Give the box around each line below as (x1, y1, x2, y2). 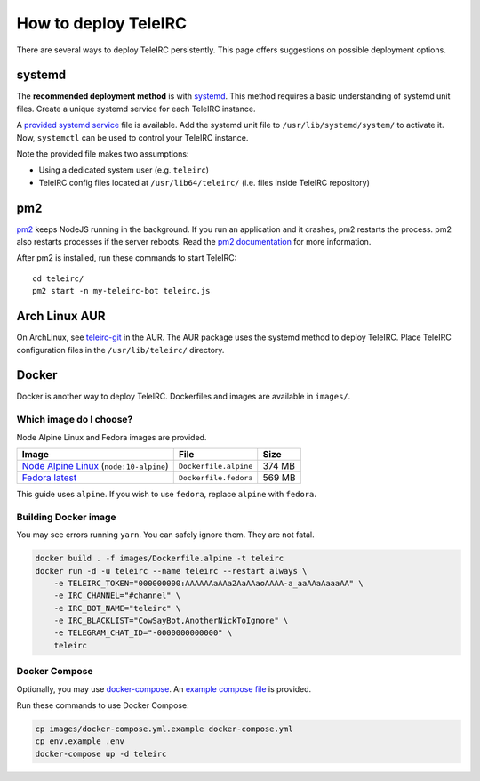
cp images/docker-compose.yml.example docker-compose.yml (35, 723, 293, 734)
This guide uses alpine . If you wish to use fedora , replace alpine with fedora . (16, 489, 317, 499)
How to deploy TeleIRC (16, 13, 188, 33)
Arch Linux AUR (16, 309, 106, 324)
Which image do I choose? (16, 414, 133, 426)
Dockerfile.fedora (178, 472, 253, 482)
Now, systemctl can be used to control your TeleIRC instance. (16, 132, 249, 142)
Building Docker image (16, 511, 116, 523)
